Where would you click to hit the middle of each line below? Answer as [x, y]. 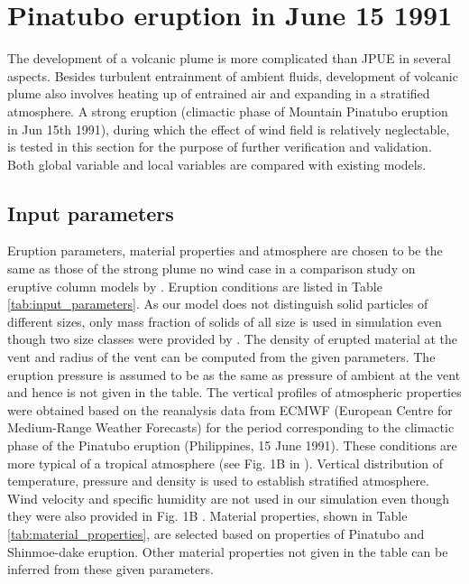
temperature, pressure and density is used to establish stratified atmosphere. [218, 481]
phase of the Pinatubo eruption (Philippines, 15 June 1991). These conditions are [232, 445]
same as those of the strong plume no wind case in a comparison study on [212, 269]
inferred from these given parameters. [111, 569]
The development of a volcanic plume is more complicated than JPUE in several [229, 58]
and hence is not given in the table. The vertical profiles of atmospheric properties [234, 392]
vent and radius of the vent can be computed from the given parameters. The [221, 357]
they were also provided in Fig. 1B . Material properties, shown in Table [207, 516]
